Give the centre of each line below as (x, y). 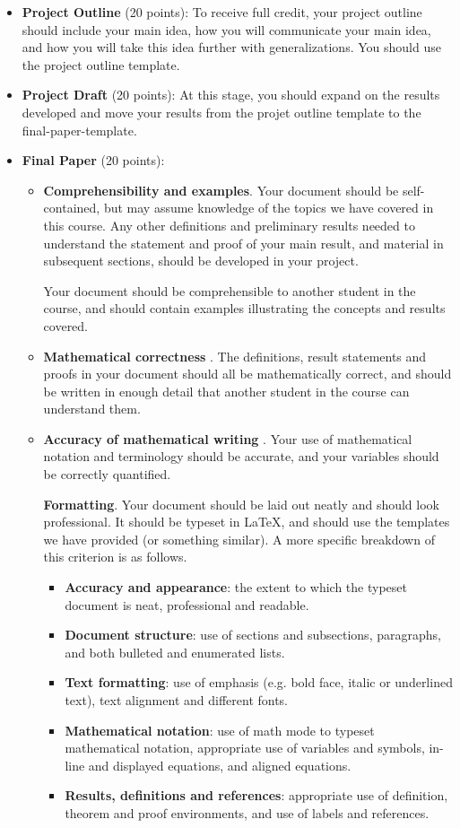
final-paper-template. (79, 130)
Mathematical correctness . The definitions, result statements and (235, 356)
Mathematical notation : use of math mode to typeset (220, 730)
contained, (72, 208)
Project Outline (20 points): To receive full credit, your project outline (222, 12)
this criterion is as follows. (115, 557)
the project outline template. (101, 64)
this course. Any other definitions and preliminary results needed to (229, 225)
